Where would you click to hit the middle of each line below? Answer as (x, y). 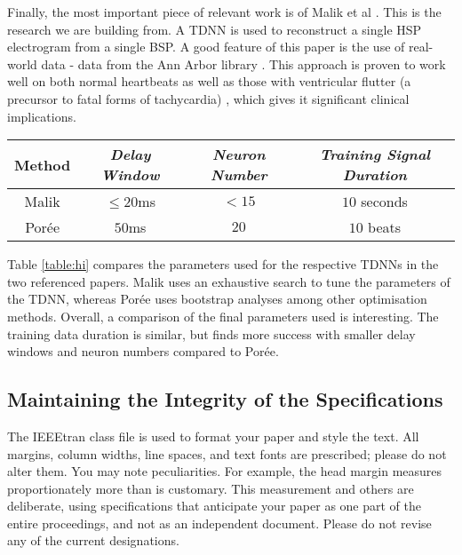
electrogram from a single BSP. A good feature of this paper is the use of (206, 47)
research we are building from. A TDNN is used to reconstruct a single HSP (215, 29)
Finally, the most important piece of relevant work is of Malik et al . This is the (224, 12)
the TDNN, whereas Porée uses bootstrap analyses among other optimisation (217, 299)
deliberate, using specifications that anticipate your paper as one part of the (214, 506)
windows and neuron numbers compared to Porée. (143, 351)
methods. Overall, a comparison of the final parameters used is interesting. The (223, 316)
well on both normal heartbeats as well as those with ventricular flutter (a (209, 81)
